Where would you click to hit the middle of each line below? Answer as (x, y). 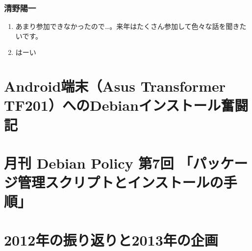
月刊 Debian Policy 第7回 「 (99, 163)
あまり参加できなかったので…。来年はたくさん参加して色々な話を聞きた (131, 26)
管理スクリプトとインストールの (121, 182)
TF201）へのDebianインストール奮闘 (126, 105)
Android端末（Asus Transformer (115, 86)
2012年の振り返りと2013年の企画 (111, 239)
